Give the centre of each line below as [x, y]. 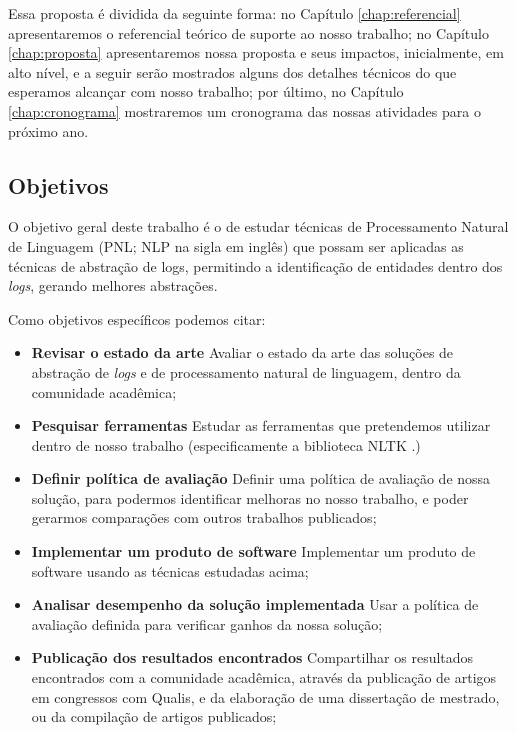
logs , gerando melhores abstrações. [113, 285]
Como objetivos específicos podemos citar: [137, 318]
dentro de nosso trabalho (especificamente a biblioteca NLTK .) [226, 444]
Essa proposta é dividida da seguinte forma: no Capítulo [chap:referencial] [234, 13]
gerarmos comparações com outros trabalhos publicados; [204, 517]
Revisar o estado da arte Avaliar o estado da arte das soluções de [242, 352]
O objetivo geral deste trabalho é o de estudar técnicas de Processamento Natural [258, 226]
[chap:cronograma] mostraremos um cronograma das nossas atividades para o [244, 110]
